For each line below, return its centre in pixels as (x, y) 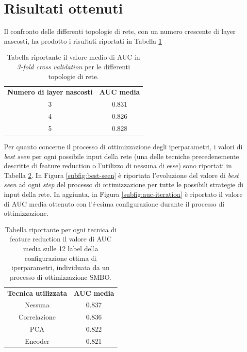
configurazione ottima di (61, 258)
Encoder (37, 341)
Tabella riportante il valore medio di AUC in (74, 57)
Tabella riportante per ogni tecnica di (61, 229)
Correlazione (37, 317)
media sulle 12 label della (61, 248)
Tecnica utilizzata (37, 293)
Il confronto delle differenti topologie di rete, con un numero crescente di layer (120, 31)
